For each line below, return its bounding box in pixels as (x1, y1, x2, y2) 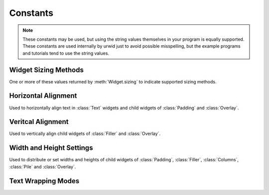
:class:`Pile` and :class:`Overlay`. (9, 164, 76, 170)
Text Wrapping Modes (9, 177, 80, 185)
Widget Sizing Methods (9, 65, 84, 74)
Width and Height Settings (9, 144, 93, 152)
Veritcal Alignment (9, 118, 69, 126)
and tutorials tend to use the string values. (22, 50, 110, 56)
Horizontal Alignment (9, 92, 77, 100)
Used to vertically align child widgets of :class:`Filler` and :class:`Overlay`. (9, 130, 161, 136)
